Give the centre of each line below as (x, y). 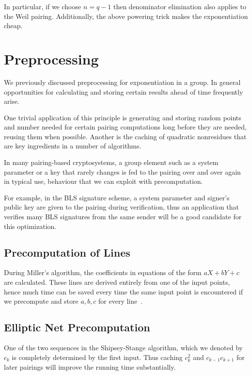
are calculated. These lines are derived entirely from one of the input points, (117, 282)
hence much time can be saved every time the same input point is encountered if (123, 291)
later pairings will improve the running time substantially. (90, 367)
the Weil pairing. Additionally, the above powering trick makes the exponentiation (126, 16)
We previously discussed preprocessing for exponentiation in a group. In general (122, 82)
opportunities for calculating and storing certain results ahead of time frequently (124, 91)
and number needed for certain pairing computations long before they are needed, (125, 127)
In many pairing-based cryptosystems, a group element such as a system (111, 162)
